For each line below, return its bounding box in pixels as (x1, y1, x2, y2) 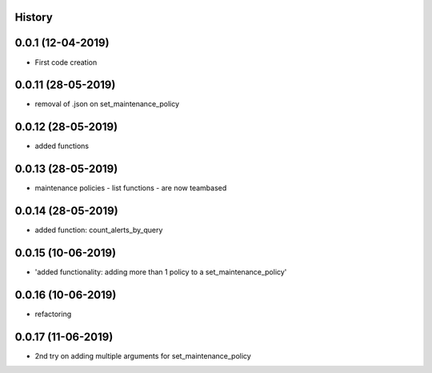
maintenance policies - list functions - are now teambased (34, 183, 227, 193)
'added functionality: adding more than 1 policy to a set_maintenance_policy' (34, 267, 287, 277)
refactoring (34, 309, 72, 319)
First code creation (34, 57, 98, 67)
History (14, 10, 54, 24)
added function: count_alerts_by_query (34, 225, 163, 235)
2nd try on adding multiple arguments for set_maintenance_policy (34, 351, 251, 360)
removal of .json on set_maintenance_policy (34, 99, 180, 109)
